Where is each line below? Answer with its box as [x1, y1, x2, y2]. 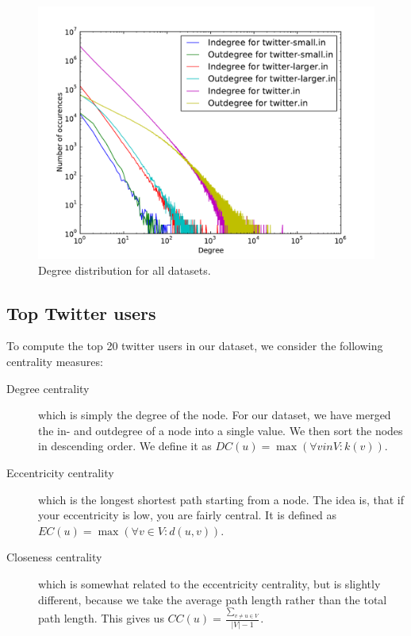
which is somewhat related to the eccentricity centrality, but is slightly [38, 575, 381, 592]
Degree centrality [6, 380, 90, 396]
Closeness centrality [6, 549, 102, 565]
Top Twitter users [6, 300, 156, 325]
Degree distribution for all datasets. [38, 261, 211, 278]
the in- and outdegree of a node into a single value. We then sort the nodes [38, 422, 403, 438]
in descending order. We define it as [38, 437, 212, 454]
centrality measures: [6, 353, 103, 369]
